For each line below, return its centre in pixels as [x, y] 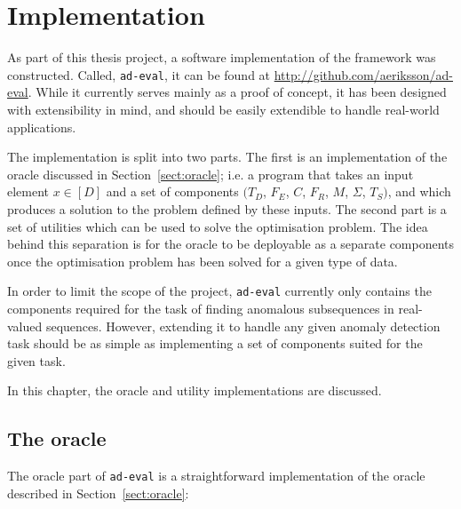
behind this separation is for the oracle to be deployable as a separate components [231, 244]
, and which [419, 191]
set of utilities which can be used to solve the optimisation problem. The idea [218, 226]
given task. [36, 360]
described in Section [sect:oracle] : [98, 493]
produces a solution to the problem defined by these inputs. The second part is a [227, 208]
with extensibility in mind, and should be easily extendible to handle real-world [223, 109]
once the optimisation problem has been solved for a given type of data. [203, 261]
